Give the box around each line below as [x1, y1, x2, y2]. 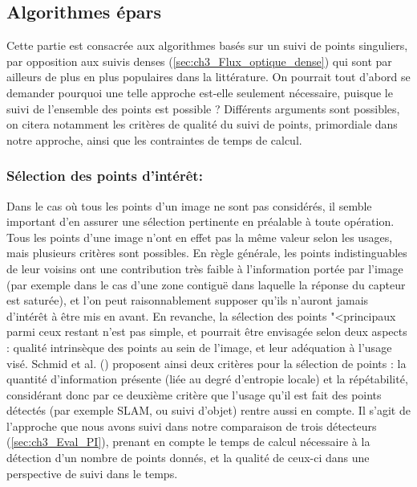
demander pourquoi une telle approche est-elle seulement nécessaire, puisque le [6, 84, 393, 100]
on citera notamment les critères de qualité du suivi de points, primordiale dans [6, 116, 398, 133]
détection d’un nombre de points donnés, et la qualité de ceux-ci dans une [6, 449, 370, 466]
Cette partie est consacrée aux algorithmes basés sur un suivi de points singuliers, [6, 37, 408, 54]
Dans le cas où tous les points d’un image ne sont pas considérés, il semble [6, 197, 372, 214]
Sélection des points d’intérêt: [6, 166, 203, 186]
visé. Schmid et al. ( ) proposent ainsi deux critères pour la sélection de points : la [6, 354, 407, 371]
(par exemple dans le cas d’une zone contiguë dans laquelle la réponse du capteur [6, 276, 406, 293]
